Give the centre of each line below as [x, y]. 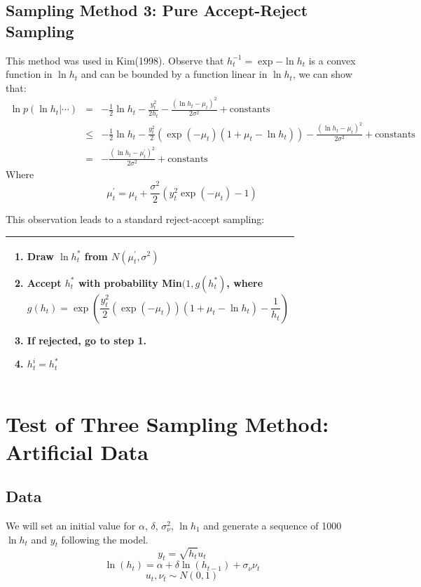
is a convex [332, 60]
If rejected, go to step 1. [87, 340]
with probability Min [130, 282]
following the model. [105, 539]
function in [29, 74]
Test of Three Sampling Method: [167, 424]
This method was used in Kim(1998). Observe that [115, 60]
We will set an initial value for [71, 525]
